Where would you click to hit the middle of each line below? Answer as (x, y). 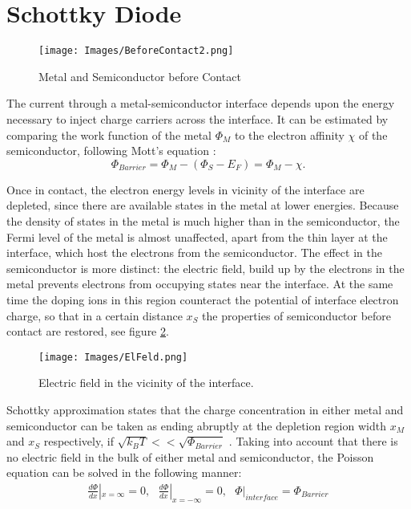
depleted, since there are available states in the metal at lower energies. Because (203, 205)
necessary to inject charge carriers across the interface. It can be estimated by (197, 118)
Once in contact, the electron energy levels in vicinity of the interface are (185, 189)
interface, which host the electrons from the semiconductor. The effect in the (194, 252)
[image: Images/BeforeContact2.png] (136, 51)
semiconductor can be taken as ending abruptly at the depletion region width (196, 425)
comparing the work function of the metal (109, 134)
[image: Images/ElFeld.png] (113, 357)
